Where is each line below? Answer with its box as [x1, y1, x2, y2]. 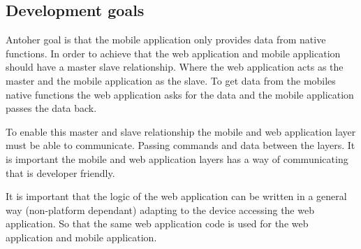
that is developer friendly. [6, 165, 115, 180]
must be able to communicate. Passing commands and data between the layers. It [6, 138, 355, 152]
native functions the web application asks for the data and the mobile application [6, 87, 354, 101]
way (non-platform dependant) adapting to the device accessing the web [6, 202, 314, 217]
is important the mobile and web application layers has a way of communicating [6, 151, 348, 166]
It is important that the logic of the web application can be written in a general [6, 189, 347, 204]
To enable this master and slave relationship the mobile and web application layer [6, 124, 356, 138]
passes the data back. [6, 101, 97, 115]
